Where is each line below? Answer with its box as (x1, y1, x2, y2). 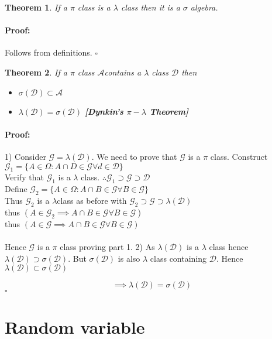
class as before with (57, 194, 127, 206)
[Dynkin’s (84, 105, 123, 117)
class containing (150, 252, 207, 264)
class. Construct (210, 150, 268, 162)
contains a (104, 66, 142, 78)
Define (5, 183, 27, 195)
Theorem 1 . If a (5, 1, 67, 13)
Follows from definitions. (5, 46, 92, 59)
